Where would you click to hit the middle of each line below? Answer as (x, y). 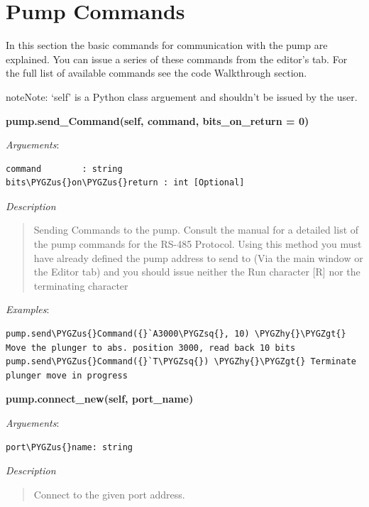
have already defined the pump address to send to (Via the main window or (198, 257)
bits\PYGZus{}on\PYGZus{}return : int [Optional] (125, 183)
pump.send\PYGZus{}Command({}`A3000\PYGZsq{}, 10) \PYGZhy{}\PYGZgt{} (176, 334)
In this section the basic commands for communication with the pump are (167, 45)
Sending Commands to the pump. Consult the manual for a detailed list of (196, 230)
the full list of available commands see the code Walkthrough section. (156, 73)
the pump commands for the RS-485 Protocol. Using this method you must (198, 244)
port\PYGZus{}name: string (69, 447)
